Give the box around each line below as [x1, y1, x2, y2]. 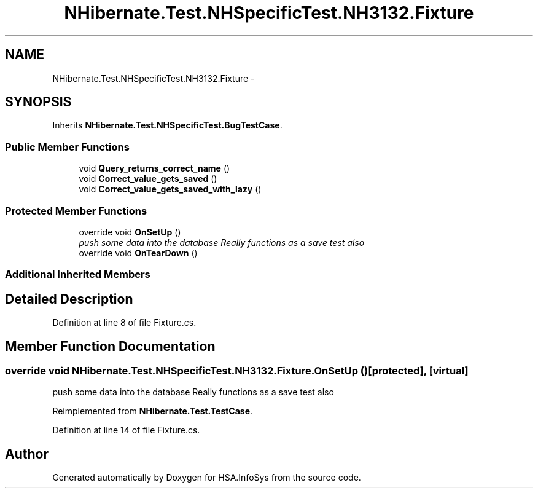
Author [5, 446, 49, 462]
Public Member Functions [5, 140, 130, 153]
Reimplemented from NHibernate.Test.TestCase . [52, 406, 253, 417]
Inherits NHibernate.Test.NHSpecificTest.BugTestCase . [52, 120, 283, 131]
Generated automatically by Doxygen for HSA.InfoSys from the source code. [52, 472, 361, 483]
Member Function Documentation [5, 338, 216, 354]
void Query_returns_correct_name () [79, 163, 230, 174]
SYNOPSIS [5, 94, 72, 110]
